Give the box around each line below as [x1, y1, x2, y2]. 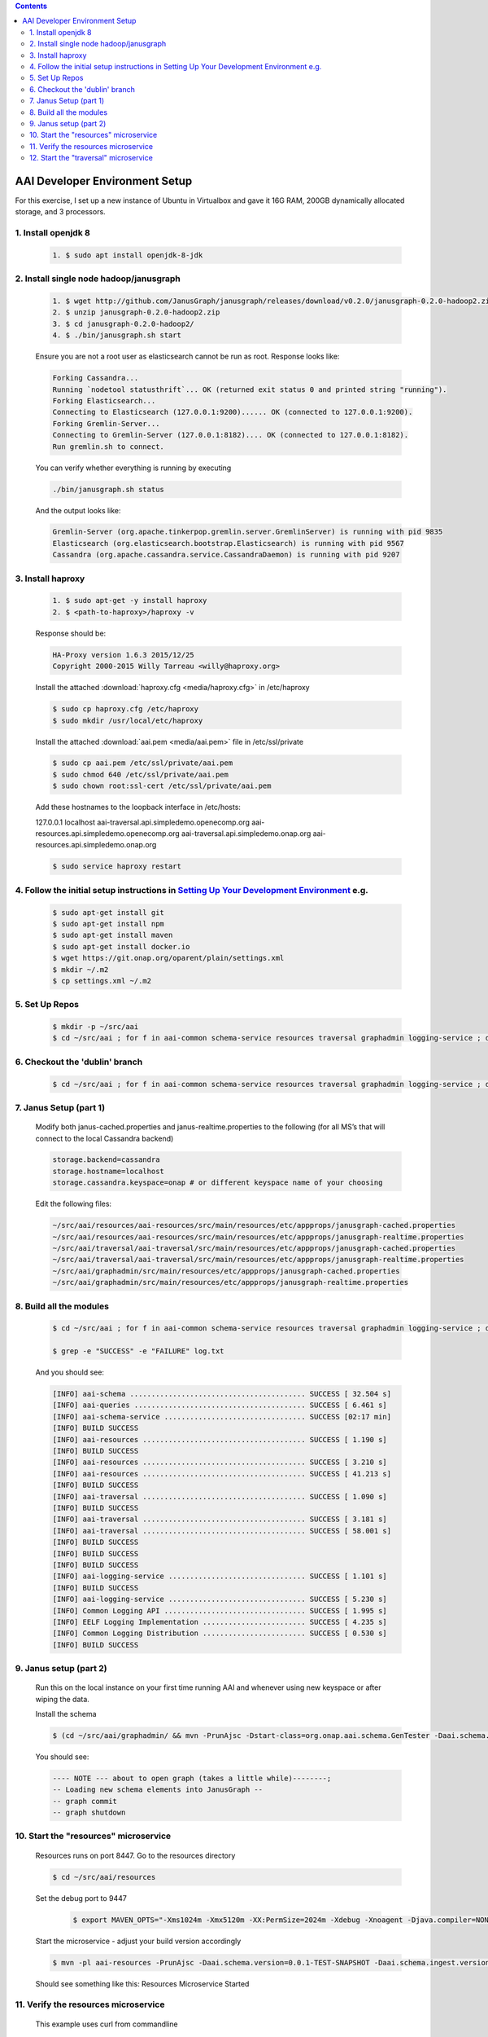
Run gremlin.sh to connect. [52, 442, 164, 451]
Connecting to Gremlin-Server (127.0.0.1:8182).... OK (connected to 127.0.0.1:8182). [52, 430, 409, 440]
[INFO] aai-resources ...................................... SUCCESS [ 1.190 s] [52, 1435, 388, 1444]
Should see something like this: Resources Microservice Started [35, 1978, 250, 1988]
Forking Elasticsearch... [52, 396, 156, 405]
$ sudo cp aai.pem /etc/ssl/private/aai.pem [52, 759, 233, 768]
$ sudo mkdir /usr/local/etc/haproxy [52, 715, 203, 725]
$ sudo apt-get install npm [52, 919, 164, 928]
